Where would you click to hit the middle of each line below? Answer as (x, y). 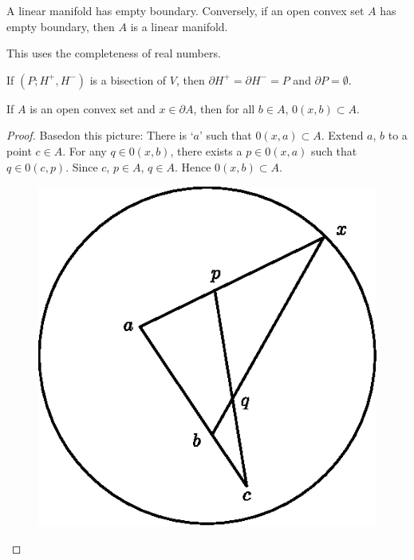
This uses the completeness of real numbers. (114, 53)
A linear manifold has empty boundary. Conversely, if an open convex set (185, 10)
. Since (82, 166)
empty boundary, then (61, 26)
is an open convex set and (93, 108)
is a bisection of (128, 79)
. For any (85, 150)
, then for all (224, 108)
